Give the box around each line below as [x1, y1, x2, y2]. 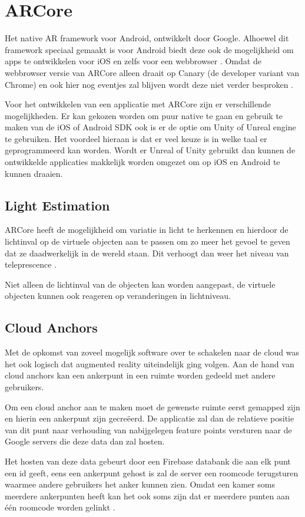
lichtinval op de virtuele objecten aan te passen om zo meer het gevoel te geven [5, 235, 290, 248]
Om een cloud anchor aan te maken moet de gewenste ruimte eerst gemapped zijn [5, 400, 300, 413]
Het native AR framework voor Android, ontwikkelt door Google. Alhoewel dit [5, 32, 289, 44]
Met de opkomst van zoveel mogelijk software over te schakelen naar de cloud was [5, 346, 300, 358]
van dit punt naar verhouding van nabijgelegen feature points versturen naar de [5, 423, 292, 436]
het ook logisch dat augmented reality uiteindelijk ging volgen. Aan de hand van [5, 357, 294, 370]
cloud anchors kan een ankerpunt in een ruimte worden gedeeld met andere [5, 369, 276, 381]
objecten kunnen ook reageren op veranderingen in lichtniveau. [5, 289, 231, 302]
